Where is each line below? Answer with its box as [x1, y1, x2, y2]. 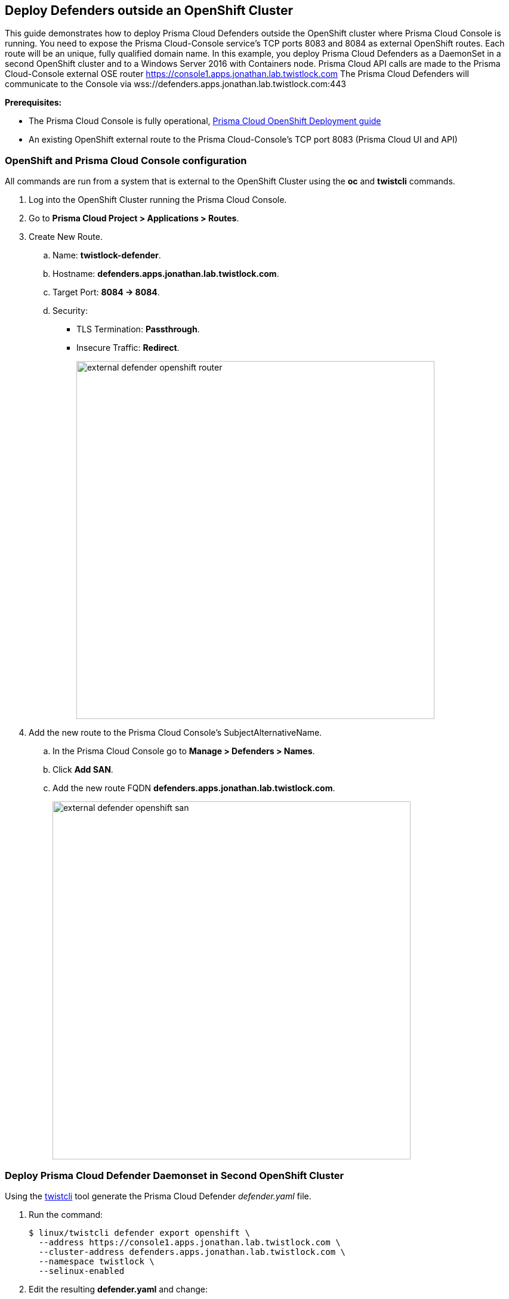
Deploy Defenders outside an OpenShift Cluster [5, 3, 294, 18]
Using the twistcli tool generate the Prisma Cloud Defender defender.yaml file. [5, 1190, 311, 1201]
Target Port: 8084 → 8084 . [53, 287, 160, 298]
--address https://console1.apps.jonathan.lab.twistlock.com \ [38, 1237, 341, 1247]
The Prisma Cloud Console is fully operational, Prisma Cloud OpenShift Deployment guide [29, 116, 381, 126]
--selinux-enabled [38, 1266, 125, 1276]
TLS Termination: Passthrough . [76, 324, 200, 335]
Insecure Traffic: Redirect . [76, 343, 180, 353]
